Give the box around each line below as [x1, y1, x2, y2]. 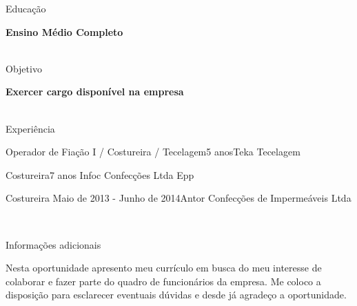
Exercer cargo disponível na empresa [6, 84, 184, 99]
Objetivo [6, 61, 42, 75]
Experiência [6, 121, 55, 135]
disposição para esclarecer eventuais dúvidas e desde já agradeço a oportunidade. [6, 287, 347, 302]
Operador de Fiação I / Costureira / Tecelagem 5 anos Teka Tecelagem [6, 144, 300, 159]
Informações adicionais [6, 237, 101, 251]
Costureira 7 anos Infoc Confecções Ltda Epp [6, 167, 194, 182]
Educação [6, 1, 46, 15]
